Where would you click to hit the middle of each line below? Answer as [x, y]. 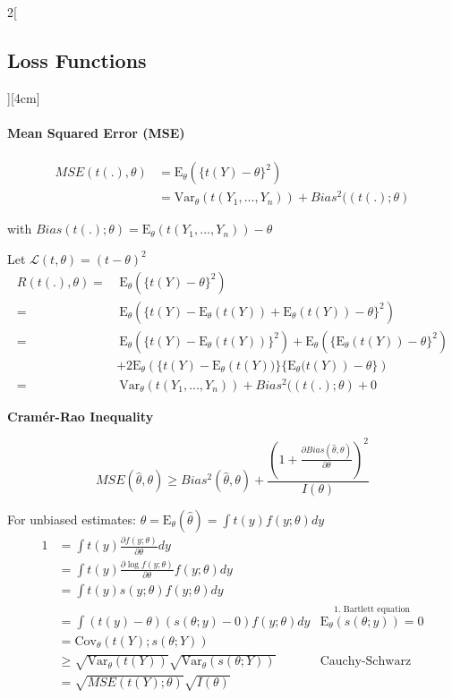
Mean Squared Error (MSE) [96, 132]
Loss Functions [77, 60]
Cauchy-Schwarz [366, 662]
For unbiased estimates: [72, 519]
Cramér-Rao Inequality [81, 416]
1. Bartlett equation [372, 609]
